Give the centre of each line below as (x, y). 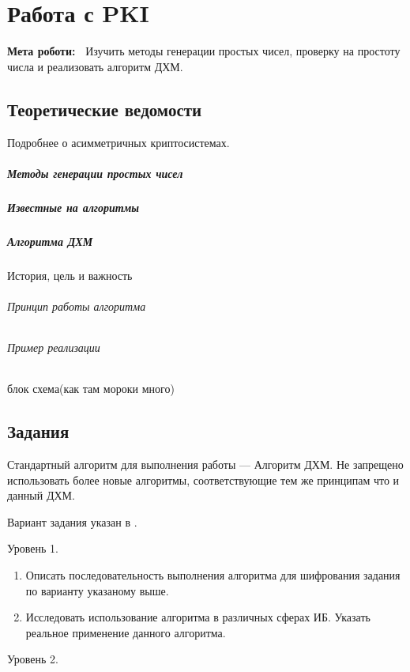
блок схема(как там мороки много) (91, 389)
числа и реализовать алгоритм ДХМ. (95, 66)
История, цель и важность (70, 275)
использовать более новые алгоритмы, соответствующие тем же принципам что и (203, 479)
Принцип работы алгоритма (77, 306)
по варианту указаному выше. (97, 590)
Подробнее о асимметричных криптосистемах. (118, 142)
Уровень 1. (33, 548)
